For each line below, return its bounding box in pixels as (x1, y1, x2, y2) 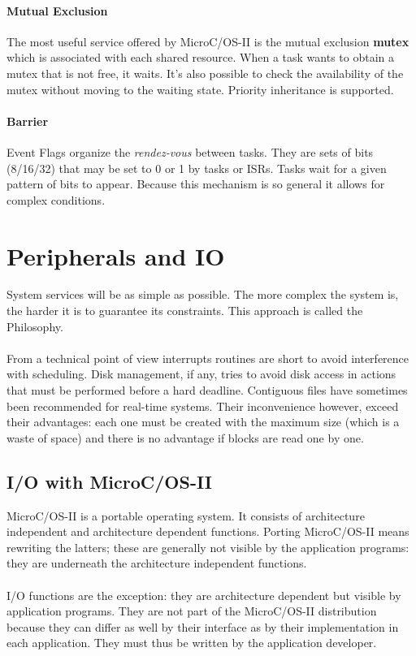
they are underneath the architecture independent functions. (6, 555, 307, 572)
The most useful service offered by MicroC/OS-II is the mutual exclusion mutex (6, 32, 409, 50)
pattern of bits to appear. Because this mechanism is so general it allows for (6, 175, 385, 192)
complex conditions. (6, 191, 106, 208)
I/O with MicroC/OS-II (6, 468, 212, 494)
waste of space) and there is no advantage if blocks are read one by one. (6, 429, 364, 446)
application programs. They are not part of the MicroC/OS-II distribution (6, 602, 377, 619)
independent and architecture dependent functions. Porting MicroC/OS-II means (6, 523, 409, 540)
